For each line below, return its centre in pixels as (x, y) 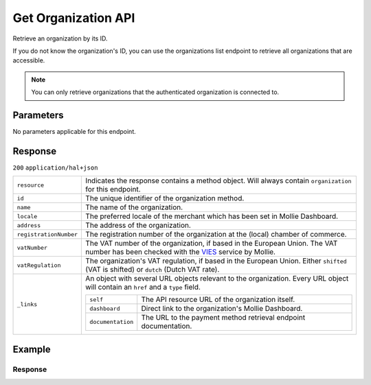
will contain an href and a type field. (143, 287)
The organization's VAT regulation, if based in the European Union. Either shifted (216, 261)
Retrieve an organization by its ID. (60, 38)
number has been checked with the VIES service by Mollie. (181, 252)
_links (27, 304)
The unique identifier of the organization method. (165, 198)
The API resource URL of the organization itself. (218, 300)
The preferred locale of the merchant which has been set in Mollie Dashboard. (212, 216)
